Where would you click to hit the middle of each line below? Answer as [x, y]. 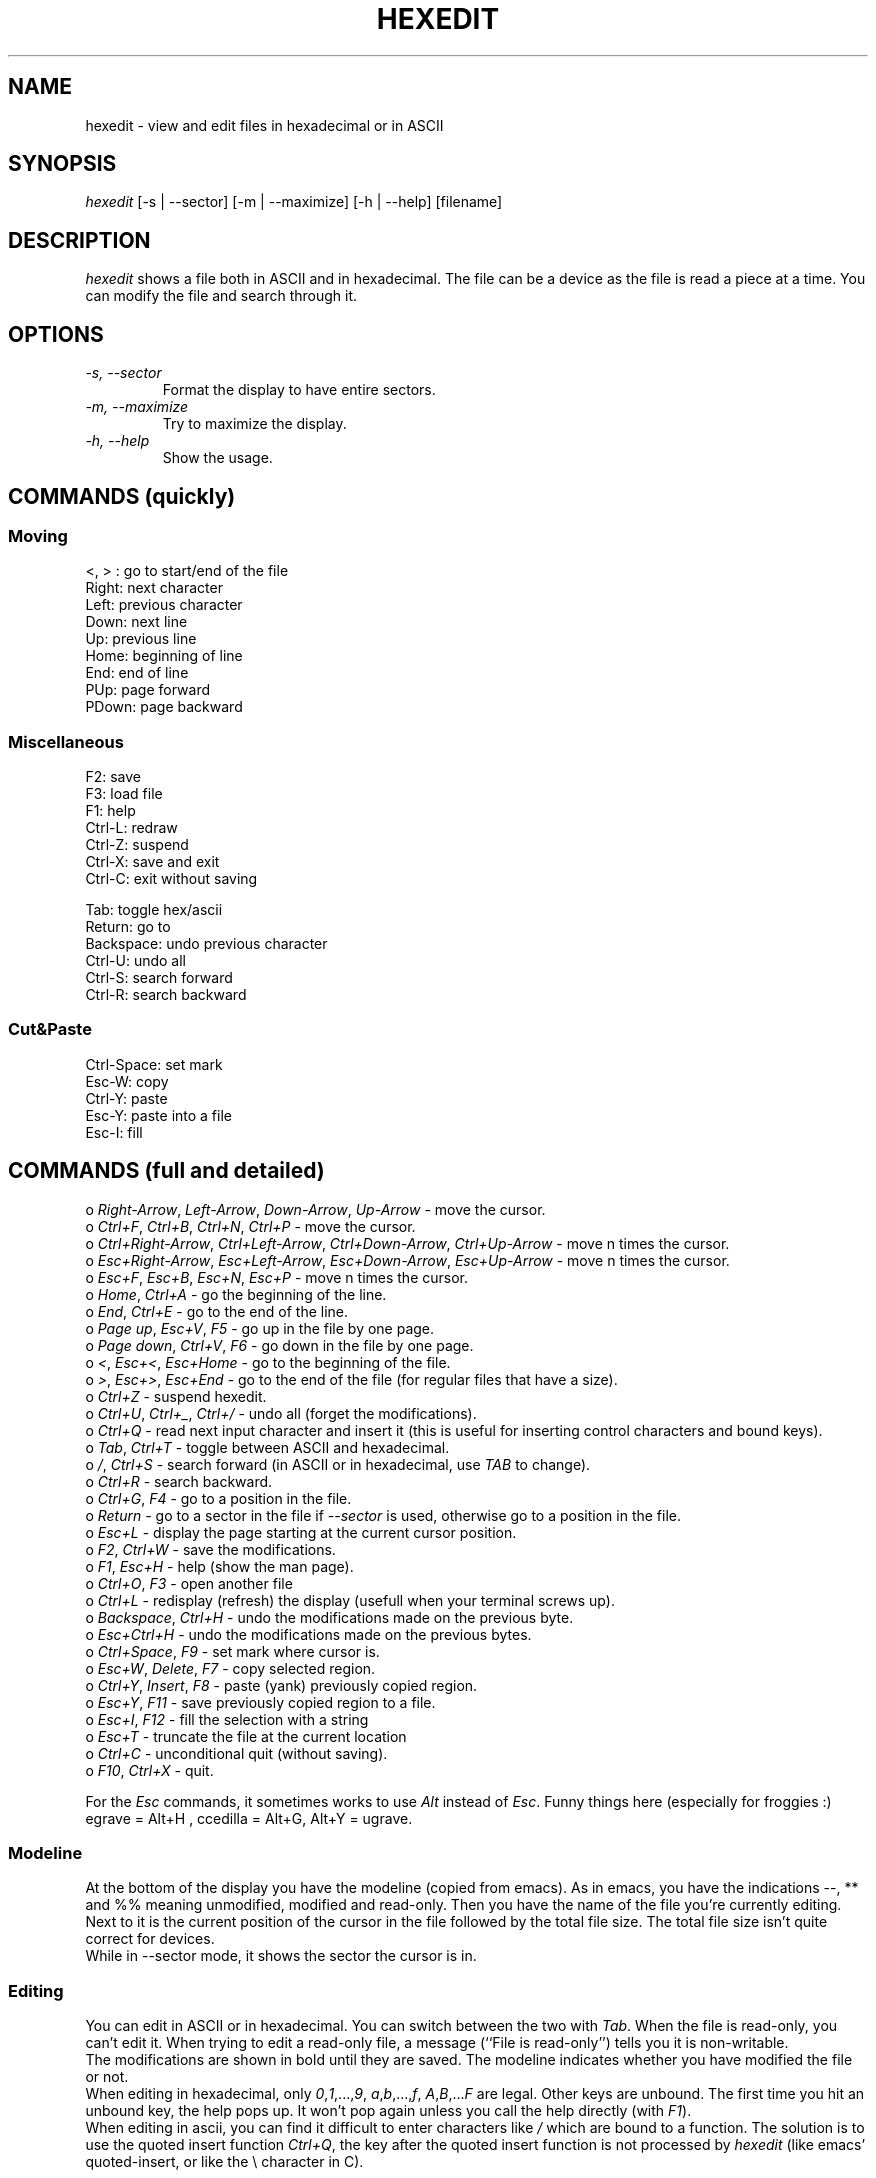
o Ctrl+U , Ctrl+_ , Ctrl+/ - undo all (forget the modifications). [281, 1413]
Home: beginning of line [164, 656]
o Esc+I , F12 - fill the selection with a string [227, 1719]
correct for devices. [150, 1939]
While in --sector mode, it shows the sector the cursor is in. [281, 1956]
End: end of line [137, 673]
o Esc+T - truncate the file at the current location [246, 1736]
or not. [107, 2077]
